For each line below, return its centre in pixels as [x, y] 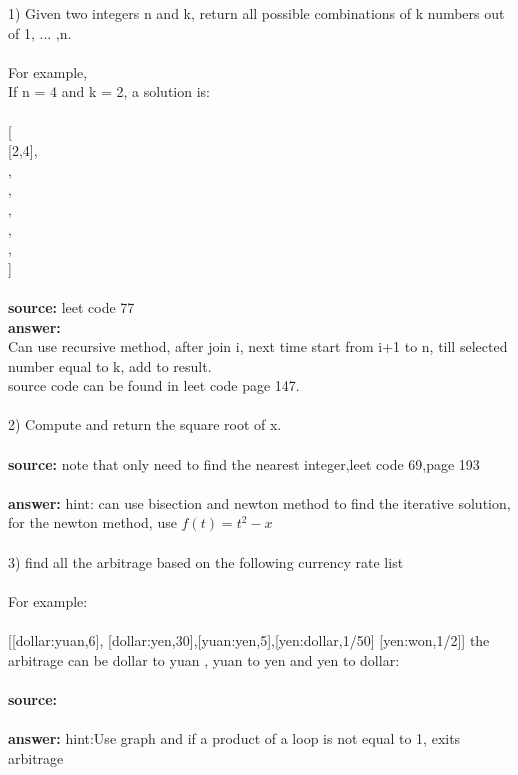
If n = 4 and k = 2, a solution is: [109, 91]
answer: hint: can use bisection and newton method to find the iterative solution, [259, 502]
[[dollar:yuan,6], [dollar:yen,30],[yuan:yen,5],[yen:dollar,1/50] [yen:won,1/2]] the [249, 640]
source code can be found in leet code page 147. [154, 385]
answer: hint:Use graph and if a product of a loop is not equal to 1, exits [234, 737]
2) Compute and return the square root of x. [145, 424]
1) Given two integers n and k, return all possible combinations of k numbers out [256, 13]
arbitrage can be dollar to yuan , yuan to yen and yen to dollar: [204, 659]
